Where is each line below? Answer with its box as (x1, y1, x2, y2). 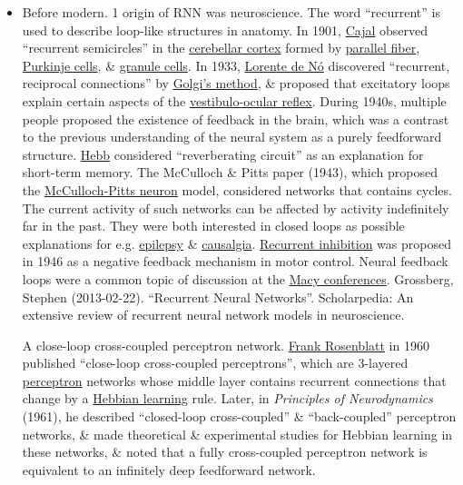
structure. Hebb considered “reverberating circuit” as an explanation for (22, 144, 424, 163)
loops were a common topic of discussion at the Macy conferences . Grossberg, (22, 269, 454, 288)
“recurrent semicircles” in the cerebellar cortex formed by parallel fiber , (22, 38, 420, 57)
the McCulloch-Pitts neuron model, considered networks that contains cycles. (22, 180, 452, 199)
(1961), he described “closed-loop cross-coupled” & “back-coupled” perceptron (22, 407, 457, 426)
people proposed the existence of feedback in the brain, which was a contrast (22, 109, 449, 128)
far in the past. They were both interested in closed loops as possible (22, 216, 405, 235)
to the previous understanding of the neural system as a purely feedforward (22, 127, 442, 146)
